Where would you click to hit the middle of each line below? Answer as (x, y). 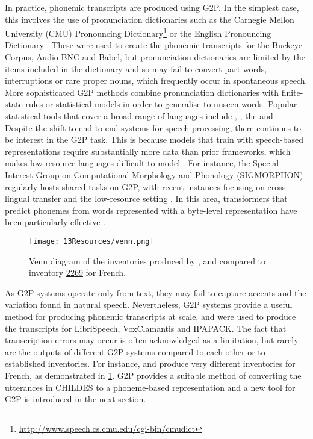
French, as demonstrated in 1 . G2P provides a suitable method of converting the (153, 375)
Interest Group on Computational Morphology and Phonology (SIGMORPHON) (154, 174)
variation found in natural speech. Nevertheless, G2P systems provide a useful (149, 304)
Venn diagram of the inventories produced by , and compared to (147, 260)
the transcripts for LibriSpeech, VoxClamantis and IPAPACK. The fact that (146, 328)
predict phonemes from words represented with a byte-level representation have (151, 210)
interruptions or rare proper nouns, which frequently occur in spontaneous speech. (156, 80)
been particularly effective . (55, 222)
